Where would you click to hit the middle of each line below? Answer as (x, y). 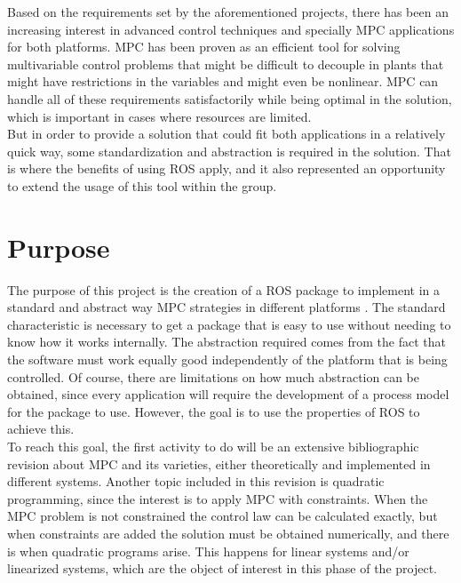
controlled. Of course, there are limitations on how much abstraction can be (213, 376)
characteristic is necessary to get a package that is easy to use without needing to (229, 324)
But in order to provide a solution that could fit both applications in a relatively (227, 134)
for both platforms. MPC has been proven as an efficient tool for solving (204, 47)
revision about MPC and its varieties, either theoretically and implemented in (219, 463)
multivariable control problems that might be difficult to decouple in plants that (226, 64)
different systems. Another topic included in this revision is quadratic (196, 481)
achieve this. (41, 429)
